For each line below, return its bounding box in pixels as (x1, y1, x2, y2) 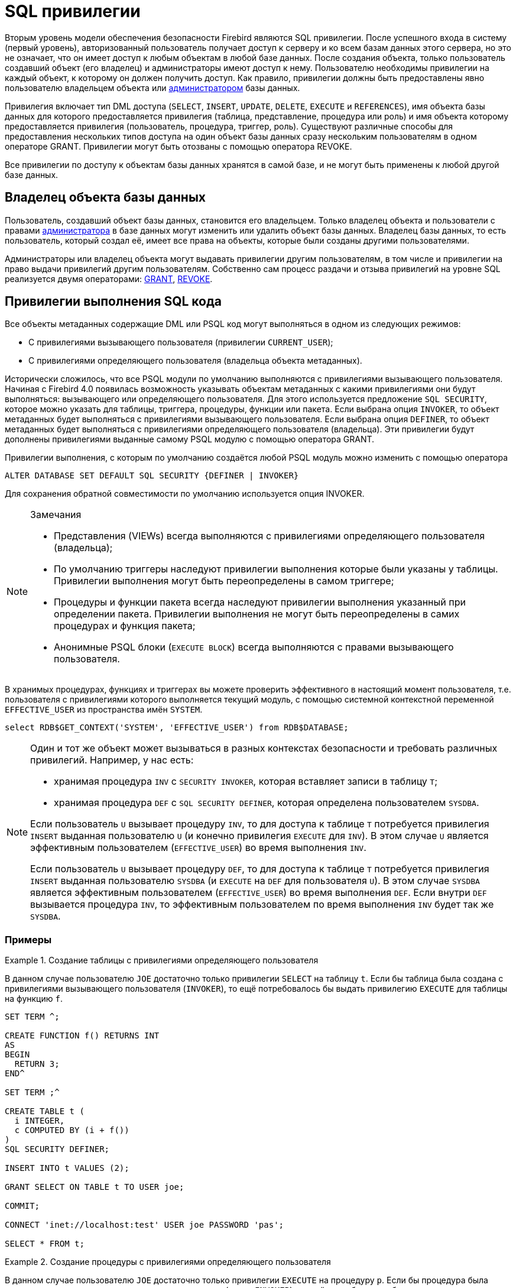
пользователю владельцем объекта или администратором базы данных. (5, 82, 300, 93)
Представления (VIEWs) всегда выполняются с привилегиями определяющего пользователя (54, 530, 485, 542)
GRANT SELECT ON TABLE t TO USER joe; (5, 1182, 184, 1192)
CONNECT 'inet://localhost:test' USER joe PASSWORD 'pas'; (5, 1220, 284, 1230)
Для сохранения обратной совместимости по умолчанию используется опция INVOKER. (5, 488, 365, 499)
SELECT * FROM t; (5, 1239, 85, 1249)
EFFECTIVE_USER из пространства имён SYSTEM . (5, 704, 203, 715)
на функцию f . (5, 993, 63, 1004)
